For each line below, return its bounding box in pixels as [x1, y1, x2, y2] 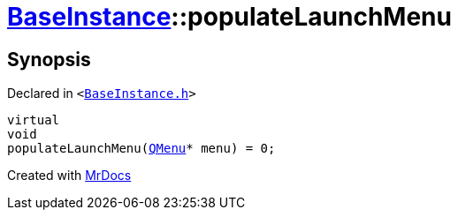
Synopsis [7, 48, 91, 71]
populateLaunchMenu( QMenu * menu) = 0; [7, 141, 276, 156]
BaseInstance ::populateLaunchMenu [7, 2, 452, 32]
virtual [7, 113, 60, 128]
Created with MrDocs [7, 168, 132, 183]
